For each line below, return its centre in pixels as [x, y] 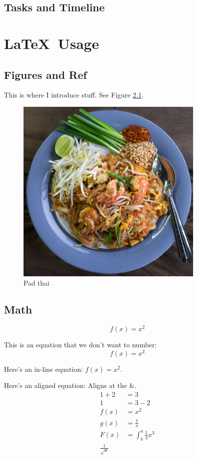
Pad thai [37, 283]
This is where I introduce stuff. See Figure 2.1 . [74, 95]
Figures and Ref [46, 74]
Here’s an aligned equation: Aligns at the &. [70, 385]
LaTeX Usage [51, 43]
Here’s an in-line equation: [44, 369]
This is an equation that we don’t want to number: [80, 345]
